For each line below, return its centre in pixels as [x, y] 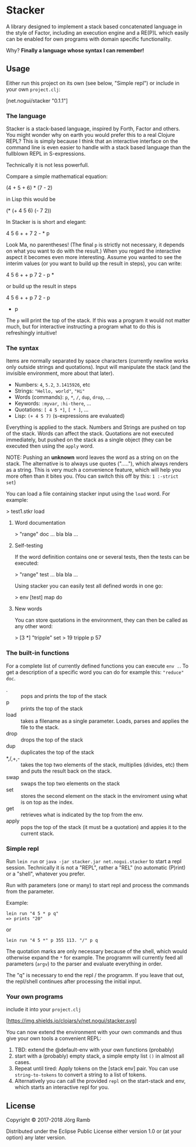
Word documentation [40, 523]
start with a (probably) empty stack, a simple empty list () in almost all [99, 1056]
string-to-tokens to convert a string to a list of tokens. [80, 1075]
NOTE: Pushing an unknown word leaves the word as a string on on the [92, 457]
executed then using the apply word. [50, 446]
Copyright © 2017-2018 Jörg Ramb [48, 1120]
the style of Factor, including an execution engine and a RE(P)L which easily [97, 32]
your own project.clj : [33, 89]
